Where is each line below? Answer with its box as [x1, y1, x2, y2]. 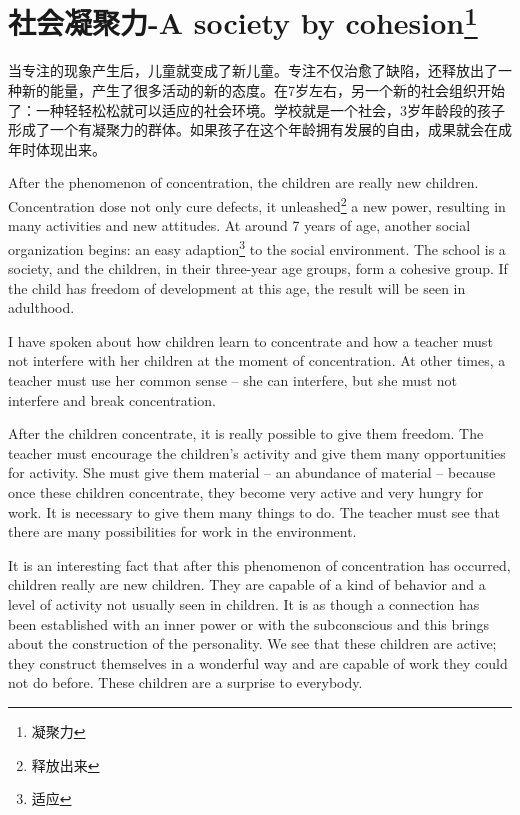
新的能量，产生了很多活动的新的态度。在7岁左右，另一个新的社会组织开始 [21, 80, 505, 101]
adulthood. [8, 297, 75, 318]
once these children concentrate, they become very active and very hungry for [8, 482, 484, 503]
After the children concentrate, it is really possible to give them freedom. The [8, 423, 484, 444]
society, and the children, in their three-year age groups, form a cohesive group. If [8, 258, 508, 279]
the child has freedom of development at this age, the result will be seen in [8, 277, 466, 298]
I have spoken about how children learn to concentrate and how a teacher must [8, 330, 493, 351]
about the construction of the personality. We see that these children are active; [8, 633, 497, 654]
